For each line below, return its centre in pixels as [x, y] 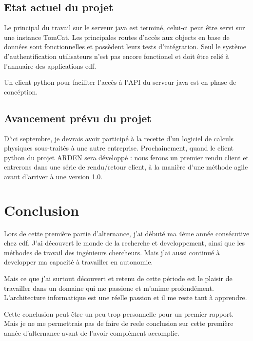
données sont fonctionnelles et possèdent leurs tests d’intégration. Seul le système [125, 47]
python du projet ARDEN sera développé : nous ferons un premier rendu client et [126, 157]
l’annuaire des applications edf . [50, 66]
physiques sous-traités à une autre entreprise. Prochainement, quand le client [119, 148]
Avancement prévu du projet [78, 118]
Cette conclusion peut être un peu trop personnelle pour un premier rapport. [119, 313]
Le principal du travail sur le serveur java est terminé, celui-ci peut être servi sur [125, 28]
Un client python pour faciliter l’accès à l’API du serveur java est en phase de [120, 82]
